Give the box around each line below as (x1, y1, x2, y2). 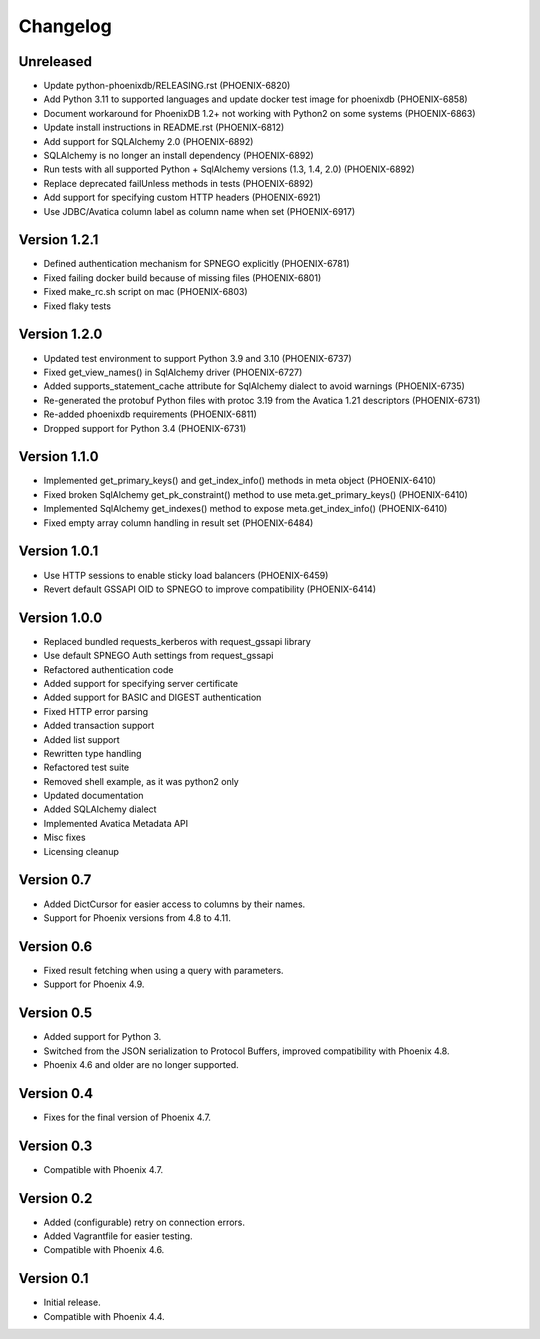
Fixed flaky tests (43, 300, 112, 312)
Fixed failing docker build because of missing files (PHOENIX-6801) (43, 271, 322, 284)
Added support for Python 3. (43, 1031, 162, 1043)
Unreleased (18, 53, 93, 70)
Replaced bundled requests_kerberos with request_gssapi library (43, 635, 312, 647)
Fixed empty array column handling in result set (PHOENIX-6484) (43, 516, 314, 529)
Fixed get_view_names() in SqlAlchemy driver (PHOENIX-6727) (43, 366, 303, 378)
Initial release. (43, 1296, 101, 1309)
